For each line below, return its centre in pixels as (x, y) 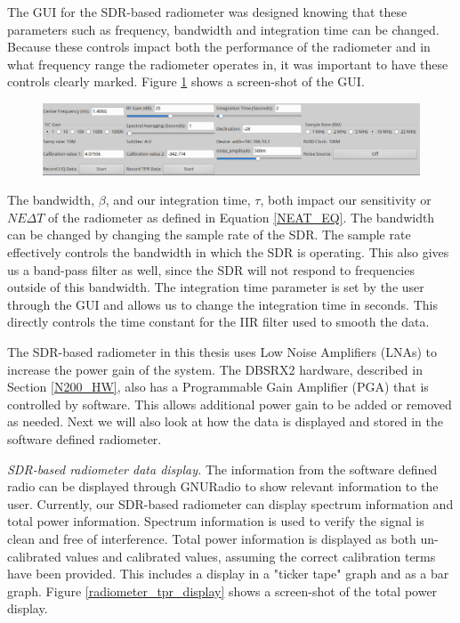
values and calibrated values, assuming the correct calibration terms (250, 556)
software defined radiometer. (85, 439)
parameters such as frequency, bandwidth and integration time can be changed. (223, 29)
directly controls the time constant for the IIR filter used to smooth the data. (218, 322)
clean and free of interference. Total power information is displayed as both (212, 538)
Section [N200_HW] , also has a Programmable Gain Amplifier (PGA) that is (218, 387)
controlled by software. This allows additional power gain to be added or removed (230, 404)
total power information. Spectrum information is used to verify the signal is (216, 521)
